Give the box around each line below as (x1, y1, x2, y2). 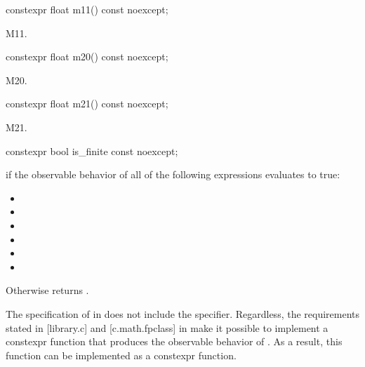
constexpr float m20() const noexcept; (6, 49, 168, 64)
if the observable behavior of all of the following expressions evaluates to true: (6, 167, 340, 182)
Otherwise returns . (6, 283, 89, 298)
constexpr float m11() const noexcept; (6, 2, 168, 16)
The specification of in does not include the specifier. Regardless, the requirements (6, 306, 360, 321)
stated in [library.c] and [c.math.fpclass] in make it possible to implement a (6, 320, 328, 335)
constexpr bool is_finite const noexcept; (6, 143, 178, 158)
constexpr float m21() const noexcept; (6, 96, 168, 111)
